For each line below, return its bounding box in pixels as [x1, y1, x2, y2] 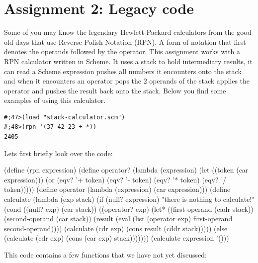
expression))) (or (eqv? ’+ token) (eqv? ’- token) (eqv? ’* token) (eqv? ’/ [4, 174, 227, 184]
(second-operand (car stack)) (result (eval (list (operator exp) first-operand [4, 213, 233, 224]
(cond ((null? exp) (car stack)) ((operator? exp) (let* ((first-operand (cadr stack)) [4, 203, 254, 214]
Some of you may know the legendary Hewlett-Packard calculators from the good [4, 27, 252, 37]
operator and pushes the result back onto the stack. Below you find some [4, 85, 226, 95]
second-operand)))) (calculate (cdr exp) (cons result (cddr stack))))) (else [4, 223, 228, 233]
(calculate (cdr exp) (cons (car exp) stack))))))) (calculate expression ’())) [4, 233, 229, 243]
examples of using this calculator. [4, 95, 106, 105]
